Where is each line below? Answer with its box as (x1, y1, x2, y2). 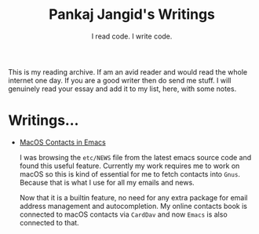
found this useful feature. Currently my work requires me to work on (19, 161, 240, 170)
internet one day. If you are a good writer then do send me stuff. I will (8, 75, 232, 85)
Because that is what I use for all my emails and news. (19, 177, 195, 187)
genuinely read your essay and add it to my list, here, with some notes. (8, 84, 237, 93)
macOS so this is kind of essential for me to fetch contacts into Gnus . (19, 169, 241, 178)
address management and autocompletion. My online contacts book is (19, 201, 247, 210)
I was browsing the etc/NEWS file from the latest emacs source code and (19, 152, 252, 162)
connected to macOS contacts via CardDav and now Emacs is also (19, 210, 228, 219)
